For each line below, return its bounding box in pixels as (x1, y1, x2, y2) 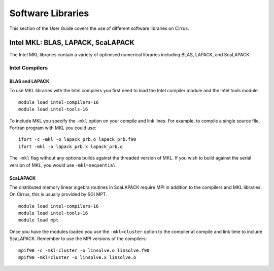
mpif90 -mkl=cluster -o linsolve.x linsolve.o (18, 255, 136, 260)
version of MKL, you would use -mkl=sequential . (9, 162, 117, 168)
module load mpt (18, 217, 59, 223)
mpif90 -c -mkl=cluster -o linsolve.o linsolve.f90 (18, 247, 150, 253)
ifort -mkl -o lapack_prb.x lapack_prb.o (18, 143, 123, 149)
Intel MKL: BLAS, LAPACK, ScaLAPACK (9, 38, 134, 47)
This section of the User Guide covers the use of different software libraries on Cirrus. (9, 25, 190, 31)
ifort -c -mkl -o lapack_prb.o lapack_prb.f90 (18, 137, 136, 142)
